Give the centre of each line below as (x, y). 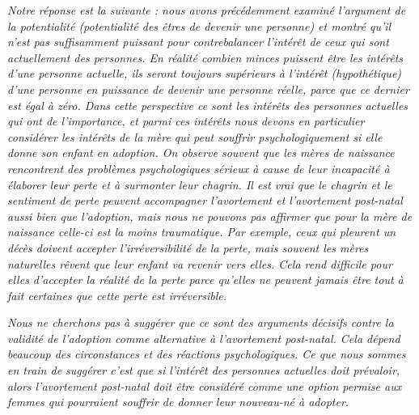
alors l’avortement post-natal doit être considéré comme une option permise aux (205, 385)
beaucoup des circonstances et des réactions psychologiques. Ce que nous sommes (207, 354)
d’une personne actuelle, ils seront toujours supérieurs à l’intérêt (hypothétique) (205, 73)
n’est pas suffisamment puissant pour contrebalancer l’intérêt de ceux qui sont (198, 42)
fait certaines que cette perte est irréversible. (117, 295)
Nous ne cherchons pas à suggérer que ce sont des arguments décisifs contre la (201, 322)
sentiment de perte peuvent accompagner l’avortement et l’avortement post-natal (205, 200)
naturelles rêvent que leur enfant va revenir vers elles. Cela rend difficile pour (200, 263)
